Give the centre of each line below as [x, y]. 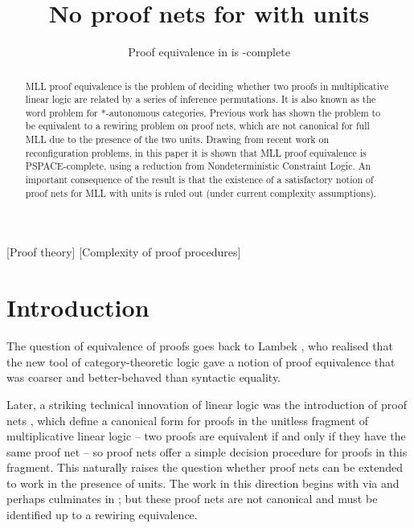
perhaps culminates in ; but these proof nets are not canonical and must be [192, 499]
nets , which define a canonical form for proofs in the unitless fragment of [188, 420]
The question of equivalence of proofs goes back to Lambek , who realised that [200, 346]
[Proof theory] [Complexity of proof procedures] [124, 252]
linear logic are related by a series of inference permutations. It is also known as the [201, 99]
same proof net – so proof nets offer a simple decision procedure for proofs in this [207, 451]
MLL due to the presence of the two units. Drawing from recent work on [177, 139]
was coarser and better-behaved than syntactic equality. [144, 377]
